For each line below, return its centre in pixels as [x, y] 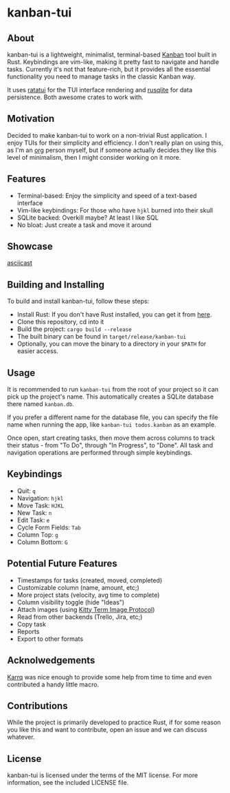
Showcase [30, 247]
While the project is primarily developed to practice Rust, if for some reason [114, 722]
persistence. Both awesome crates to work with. [76, 97]
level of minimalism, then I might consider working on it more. [94, 157]
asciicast [20, 263]
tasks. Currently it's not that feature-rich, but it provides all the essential [109, 69]
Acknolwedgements [51, 660]
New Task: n [34, 512]
